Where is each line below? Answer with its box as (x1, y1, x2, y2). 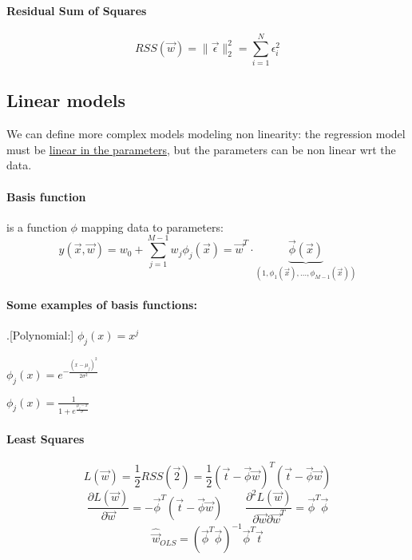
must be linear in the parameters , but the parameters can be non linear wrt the (6, 141, 396, 157)
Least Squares (6, 431, 85, 447)
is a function (6, 218, 67, 235)
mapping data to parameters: (81, 218, 224, 235)
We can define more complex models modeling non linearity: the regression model (6, 125, 406, 142)
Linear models (6, 88, 126, 113)
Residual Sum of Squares (6, 2, 147, 18)
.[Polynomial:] (6, 327, 74, 344)
